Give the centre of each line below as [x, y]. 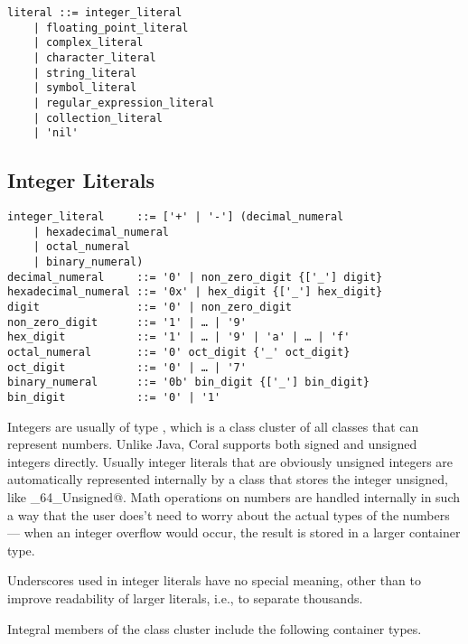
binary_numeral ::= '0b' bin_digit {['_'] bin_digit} [188, 383]
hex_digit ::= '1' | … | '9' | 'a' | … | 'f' [179, 337]
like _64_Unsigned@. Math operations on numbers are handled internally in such [234, 497]
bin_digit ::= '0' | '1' [114, 397]
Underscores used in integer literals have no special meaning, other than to [214, 580]
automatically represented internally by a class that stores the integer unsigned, [228, 479]
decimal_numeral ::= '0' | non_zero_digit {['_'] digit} [195, 277]
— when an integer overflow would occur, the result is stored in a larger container [234, 532]
